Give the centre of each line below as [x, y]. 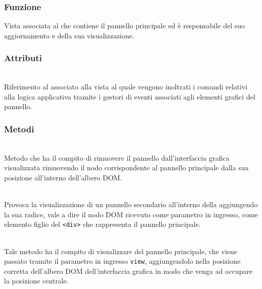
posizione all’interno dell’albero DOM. [63, 177]
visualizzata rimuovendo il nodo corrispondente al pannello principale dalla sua [126, 167]
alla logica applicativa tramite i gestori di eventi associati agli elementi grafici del [130, 96]
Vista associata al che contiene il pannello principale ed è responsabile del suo [125, 26]
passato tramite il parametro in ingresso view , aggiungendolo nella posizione [122, 261]
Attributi [23, 58]
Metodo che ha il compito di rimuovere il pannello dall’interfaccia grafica [117, 157]
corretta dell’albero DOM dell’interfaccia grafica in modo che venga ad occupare [128, 271]
